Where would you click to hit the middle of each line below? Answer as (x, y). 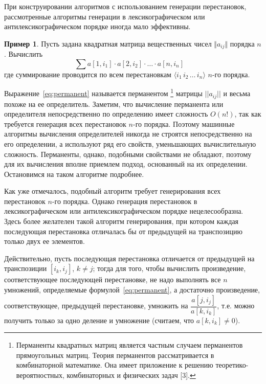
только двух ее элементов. (45, 241)
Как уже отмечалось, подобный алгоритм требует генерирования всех (113, 191)
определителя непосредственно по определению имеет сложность (106, 114)
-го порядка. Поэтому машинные (184, 123)
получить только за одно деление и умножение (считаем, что (99, 320)
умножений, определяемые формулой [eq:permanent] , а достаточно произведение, (132, 290)
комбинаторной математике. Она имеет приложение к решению (115, 365)
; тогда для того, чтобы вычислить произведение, (169, 268)
